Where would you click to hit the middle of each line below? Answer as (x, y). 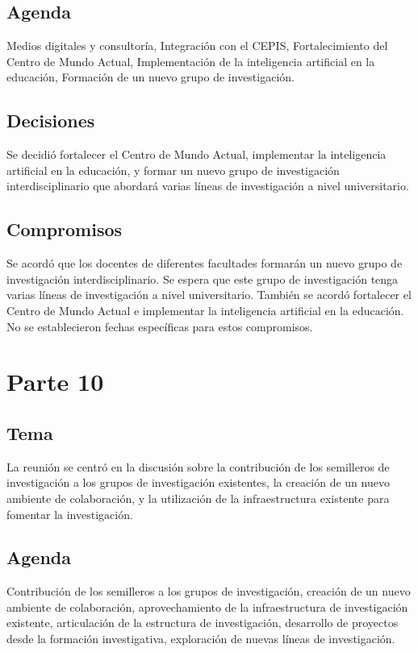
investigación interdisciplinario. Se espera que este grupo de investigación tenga (203, 278)
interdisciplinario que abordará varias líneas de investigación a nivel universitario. (208, 186)
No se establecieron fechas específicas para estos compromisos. (160, 326)
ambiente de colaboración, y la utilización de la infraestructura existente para (198, 498)
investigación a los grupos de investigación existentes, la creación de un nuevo (198, 482)
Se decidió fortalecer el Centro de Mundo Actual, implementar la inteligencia (196, 154)
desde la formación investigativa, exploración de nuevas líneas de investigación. (201, 639)
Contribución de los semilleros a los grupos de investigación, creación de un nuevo (209, 591)
